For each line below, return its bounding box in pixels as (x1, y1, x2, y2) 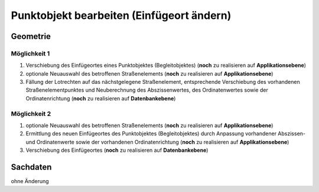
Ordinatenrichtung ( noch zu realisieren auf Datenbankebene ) (25, 95, 176, 102)
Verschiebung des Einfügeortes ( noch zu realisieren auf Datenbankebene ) (25, 147, 209, 154)
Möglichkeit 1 (11, 49, 50, 57)
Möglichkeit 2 (11, 109, 51, 118)
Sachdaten (11, 162, 52, 172)
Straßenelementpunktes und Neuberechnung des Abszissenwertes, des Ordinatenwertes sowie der (25, 86, 268, 94)
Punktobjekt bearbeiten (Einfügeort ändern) (11, 9, 232, 22)
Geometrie (11, 31, 51, 41)
